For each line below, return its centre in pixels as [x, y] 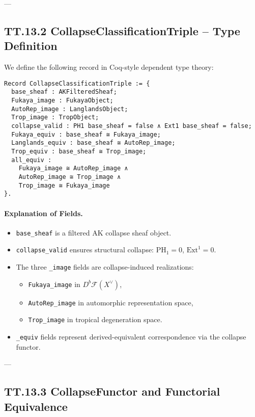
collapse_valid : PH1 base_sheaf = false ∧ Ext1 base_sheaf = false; [132, 126]
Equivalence [36, 406]
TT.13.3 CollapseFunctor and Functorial [112, 391]
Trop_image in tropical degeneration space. [95, 319]
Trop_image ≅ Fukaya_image [64, 185]
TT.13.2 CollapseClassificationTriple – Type [122, 30]
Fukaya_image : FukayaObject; [62, 101]
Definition [31, 46]
